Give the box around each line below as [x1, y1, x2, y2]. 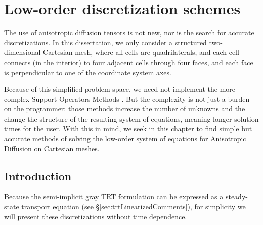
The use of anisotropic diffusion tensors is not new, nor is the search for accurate [4, 27, 254, 38]
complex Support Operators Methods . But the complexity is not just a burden [4, 93, 250, 104]
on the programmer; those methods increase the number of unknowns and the [4, 103, 245, 114]
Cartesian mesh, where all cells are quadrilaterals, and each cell [43, 47, 239, 58]
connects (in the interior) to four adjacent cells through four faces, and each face [4, 57, 253, 67]
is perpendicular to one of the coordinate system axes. [4, 67, 171, 77]
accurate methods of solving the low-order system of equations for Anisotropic [4, 133, 246, 144]
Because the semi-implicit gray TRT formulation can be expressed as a [4, 191, 224, 202]
